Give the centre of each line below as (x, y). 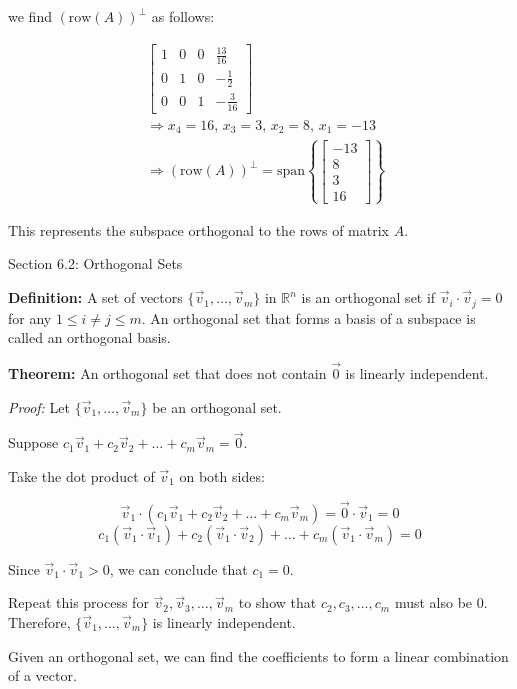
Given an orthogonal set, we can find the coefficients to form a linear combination (258, 655)
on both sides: (222, 475)
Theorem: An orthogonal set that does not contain (167, 372)
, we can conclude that (178, 568)
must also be (433, 602)
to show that (277, 602)
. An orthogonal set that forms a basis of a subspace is (308, 317)
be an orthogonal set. (217, 406)
